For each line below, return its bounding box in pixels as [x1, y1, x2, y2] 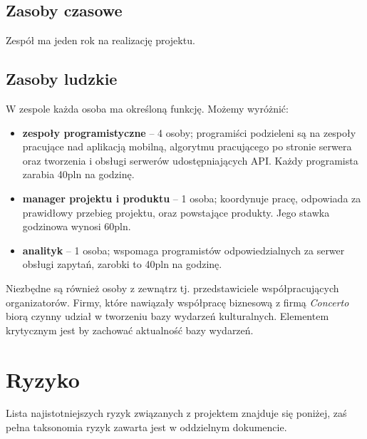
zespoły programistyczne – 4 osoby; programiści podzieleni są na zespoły [22, 125, 356, 140]
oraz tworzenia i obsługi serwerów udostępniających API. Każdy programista [22, 153, 358, 167]
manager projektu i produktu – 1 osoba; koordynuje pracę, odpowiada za [22, 190, 361, 205]
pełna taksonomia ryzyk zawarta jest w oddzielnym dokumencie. [6, 420, 287, 435]
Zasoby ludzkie [6, 68, 118, 90]
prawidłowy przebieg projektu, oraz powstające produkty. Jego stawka [22, 205, 330, 219]
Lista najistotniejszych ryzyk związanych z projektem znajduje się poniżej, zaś [6, 406, 347, 420]
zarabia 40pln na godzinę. [22, 167, 135, 182]
